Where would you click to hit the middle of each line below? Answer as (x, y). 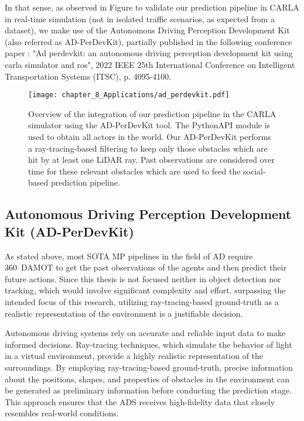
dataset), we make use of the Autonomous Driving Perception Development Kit (147, 30)
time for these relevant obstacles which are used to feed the (134, 171)
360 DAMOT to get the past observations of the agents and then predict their (146, 267)
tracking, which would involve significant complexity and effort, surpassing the (145, 290)
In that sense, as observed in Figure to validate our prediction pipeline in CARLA (152, 7)
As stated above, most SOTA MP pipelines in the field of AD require (129, 256)
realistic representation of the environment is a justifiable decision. (124, 313)
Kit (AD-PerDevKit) (69, 231)
